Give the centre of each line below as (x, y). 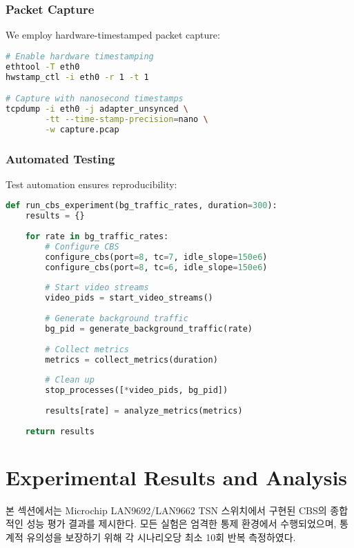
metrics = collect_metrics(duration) (131, 359)
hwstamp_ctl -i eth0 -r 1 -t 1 (77, 77)
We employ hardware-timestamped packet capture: (113, 35)
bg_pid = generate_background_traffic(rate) (149, 328)
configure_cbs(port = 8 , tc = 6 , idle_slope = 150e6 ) (156, 267)
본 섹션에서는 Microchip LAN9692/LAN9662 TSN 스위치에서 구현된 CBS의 (166, 510)
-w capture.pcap (82, 129)
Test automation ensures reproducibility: (91, 184)
